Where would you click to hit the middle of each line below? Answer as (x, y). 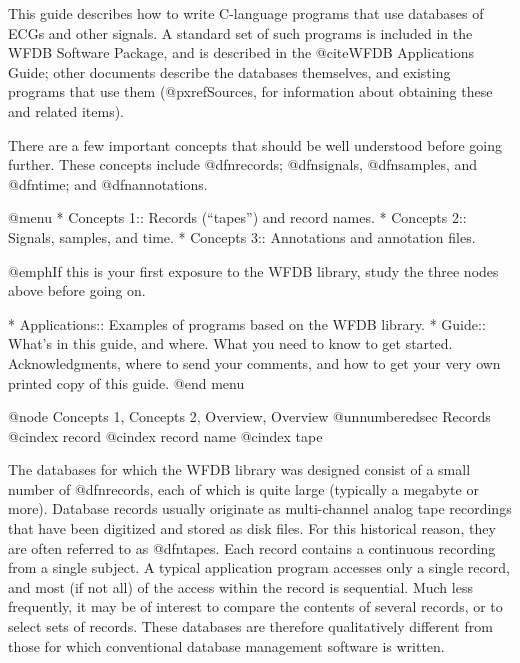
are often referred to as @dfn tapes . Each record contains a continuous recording (252, 547)
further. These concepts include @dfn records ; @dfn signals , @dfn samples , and (243, 164)
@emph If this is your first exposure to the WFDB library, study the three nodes (253, 270)
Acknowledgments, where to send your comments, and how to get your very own (254, 362)
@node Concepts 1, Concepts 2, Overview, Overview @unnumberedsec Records (249, 416)
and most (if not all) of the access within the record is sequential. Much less (240, 586)
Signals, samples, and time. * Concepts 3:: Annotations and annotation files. (242, 236)
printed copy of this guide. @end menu (126, 382)
